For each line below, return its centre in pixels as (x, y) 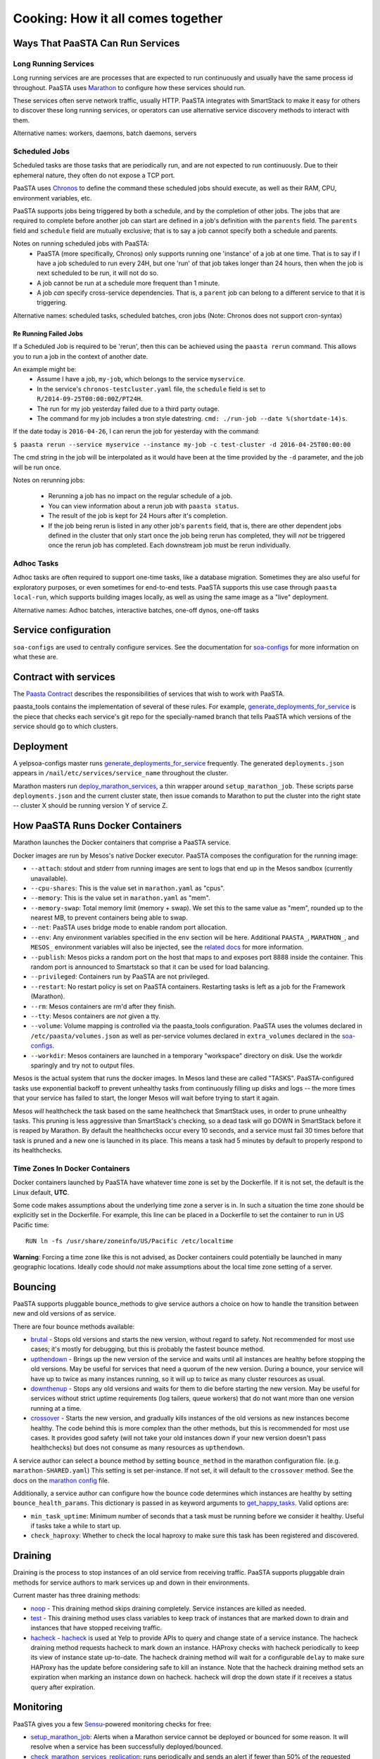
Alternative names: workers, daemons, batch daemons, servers (105, 133)
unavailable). (49, 878)
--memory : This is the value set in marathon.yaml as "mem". (120, 898)
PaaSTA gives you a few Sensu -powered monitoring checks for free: (112, 1724)
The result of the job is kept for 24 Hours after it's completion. (138, 516)
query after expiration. (63, 1687)
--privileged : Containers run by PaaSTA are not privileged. (120, 977)
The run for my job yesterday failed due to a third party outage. (128, 409)
